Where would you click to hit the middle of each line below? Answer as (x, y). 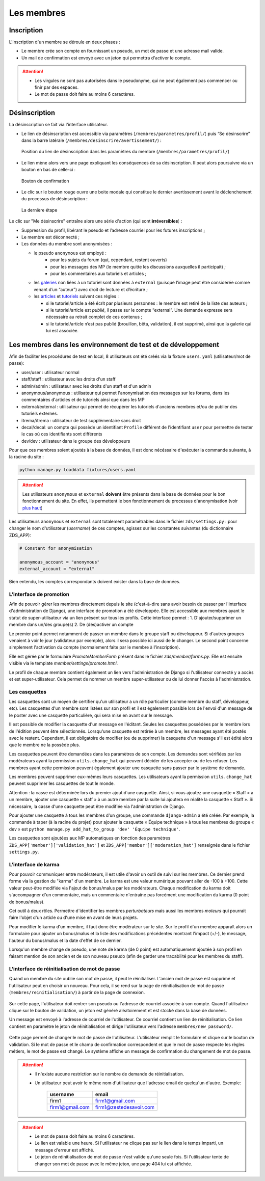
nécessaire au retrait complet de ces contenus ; (94, 317)
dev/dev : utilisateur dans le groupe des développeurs (76, 441)
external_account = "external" (57, 569)
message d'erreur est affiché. (65, 1150)
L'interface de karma (34, 864)
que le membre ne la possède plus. (45, 745)
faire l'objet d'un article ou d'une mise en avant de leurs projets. (74, 917)
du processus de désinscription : (54, 199)
